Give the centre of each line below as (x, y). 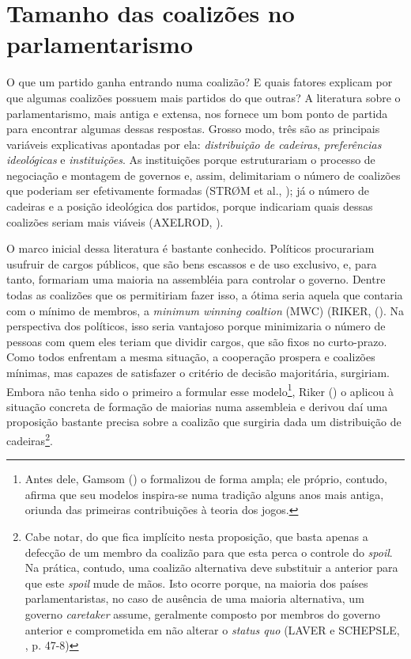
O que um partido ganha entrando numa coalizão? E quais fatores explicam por (200, 82)
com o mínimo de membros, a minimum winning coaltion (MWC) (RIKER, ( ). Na (205, 310)
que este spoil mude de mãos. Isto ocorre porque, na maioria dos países (196, 583)
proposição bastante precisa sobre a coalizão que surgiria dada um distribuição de (204, 422)
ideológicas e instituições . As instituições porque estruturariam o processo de (191, 160)
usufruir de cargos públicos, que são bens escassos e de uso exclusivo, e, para (192, 263)
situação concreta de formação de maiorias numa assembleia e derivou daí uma (197, 406)
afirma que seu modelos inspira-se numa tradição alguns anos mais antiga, (204, 494)
